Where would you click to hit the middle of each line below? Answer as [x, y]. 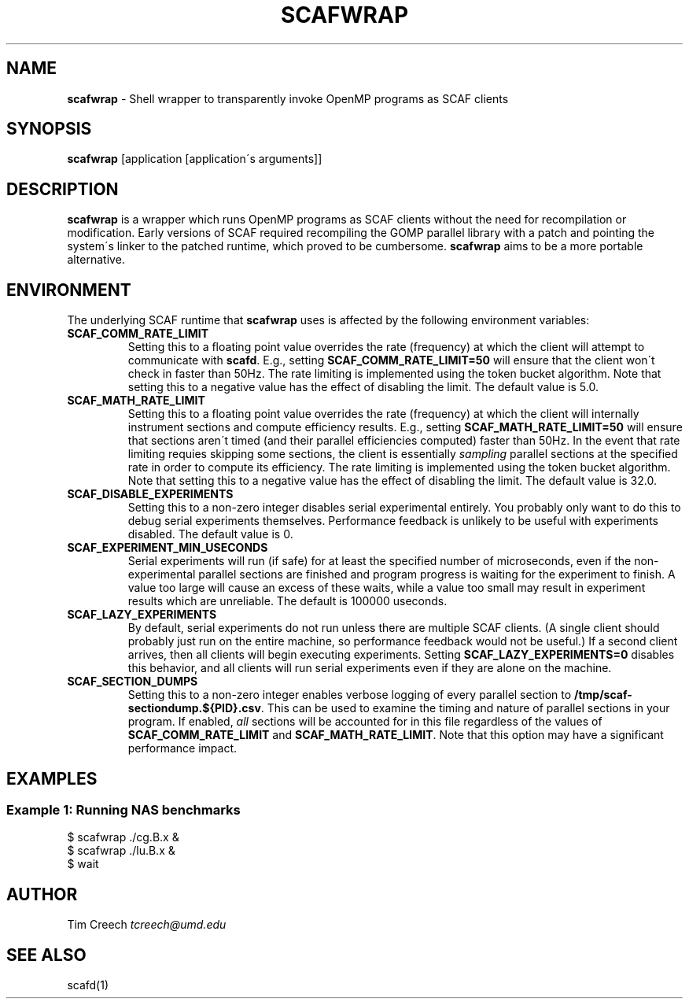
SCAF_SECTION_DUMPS [133, 682]
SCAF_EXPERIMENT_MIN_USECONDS [168, 548]
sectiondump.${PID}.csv [194, 708]
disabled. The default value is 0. [210, 534]
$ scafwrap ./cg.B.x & [123, 837]
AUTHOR [42, 894]
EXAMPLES [52, 778]
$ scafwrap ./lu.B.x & [121, 851]
